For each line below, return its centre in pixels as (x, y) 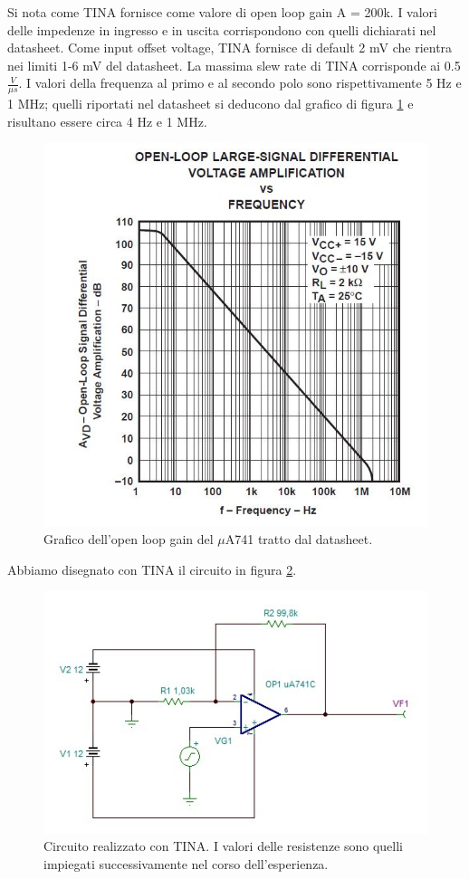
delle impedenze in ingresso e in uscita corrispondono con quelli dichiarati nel (222, 29)
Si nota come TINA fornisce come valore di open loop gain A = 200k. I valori (222, 12)
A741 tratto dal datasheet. (299, 539)
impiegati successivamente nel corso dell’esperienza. (186, 863)
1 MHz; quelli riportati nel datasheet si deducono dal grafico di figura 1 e (211, 104)
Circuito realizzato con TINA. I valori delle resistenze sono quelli (224, 846)
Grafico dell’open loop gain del (129, 539)
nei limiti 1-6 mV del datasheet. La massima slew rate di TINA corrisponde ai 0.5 (234, 65)
